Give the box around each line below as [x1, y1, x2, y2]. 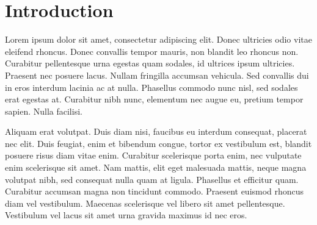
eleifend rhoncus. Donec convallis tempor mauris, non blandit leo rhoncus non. [5, 45, 299, 57]
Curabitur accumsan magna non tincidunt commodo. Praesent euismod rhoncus [5, 185, 304, 198]
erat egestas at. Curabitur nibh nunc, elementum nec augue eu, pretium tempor [5, 93, 304, 105]
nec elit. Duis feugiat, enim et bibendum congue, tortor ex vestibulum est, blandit [5, 137, 312, 149]
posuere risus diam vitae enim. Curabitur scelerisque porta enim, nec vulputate [5, 149, 302, 162]
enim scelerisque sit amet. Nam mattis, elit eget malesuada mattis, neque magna [5, 161, 307, 174]
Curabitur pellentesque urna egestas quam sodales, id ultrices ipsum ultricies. [5, 57, 295, 70]
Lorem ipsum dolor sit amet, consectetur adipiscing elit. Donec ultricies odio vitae [5, 33, 312, 46]
